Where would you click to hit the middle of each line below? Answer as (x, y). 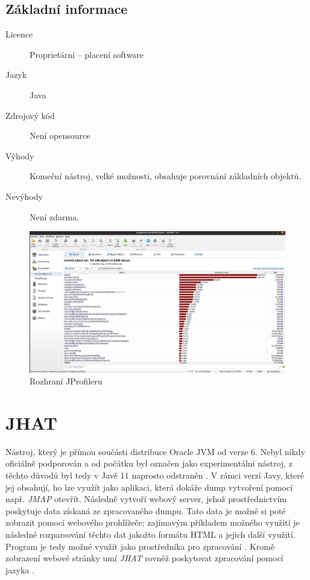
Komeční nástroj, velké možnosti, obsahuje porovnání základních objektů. (166, 176)
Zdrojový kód (30, 115)
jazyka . (20, 569)
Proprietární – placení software (87, 54)
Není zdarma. (55, 216)
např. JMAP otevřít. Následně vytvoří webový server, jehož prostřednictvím (146, 499)
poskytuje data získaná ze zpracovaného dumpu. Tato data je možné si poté (146, 510)
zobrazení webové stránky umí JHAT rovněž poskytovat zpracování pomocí (144, 558)
